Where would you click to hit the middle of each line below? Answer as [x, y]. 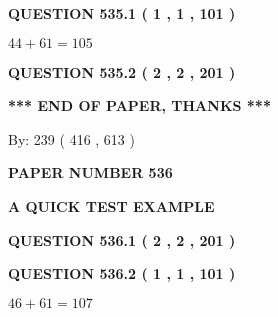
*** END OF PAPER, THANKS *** [139, 105]
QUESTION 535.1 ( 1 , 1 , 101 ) [122, 13]
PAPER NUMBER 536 [90, 172]
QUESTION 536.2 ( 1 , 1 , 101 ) [122, 273]
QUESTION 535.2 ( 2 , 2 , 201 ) [122, 71]
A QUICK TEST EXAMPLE [111, 205]
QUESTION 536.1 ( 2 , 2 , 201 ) [122, 239]
